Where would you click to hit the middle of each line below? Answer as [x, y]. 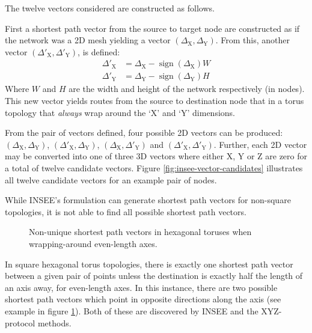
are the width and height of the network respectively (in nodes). [187, 89]
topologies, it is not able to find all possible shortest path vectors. [126, 211]
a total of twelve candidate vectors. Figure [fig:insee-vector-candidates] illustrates [154, 168]
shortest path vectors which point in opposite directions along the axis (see [143, 299]
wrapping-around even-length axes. [93, 243]
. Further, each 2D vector [260, 144]
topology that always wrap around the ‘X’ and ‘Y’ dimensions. [120, 112]
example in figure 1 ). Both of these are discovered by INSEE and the [132, 310]
